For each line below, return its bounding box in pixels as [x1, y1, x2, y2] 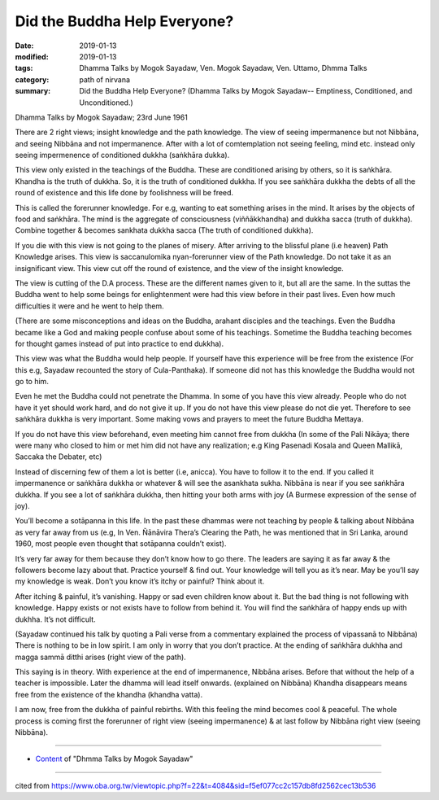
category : [15, 74, 50, 85]
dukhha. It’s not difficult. [15, 614, 97, 624]
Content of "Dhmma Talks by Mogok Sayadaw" [35, 754, 193, 764]
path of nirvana [79, 74, 130, 85]
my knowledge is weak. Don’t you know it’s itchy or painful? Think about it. [15, 576, 265, 586]
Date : [15, 41, 34, 50]
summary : [15, 86, 51, 96]
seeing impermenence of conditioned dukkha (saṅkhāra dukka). [15, 151, 230, 160]
